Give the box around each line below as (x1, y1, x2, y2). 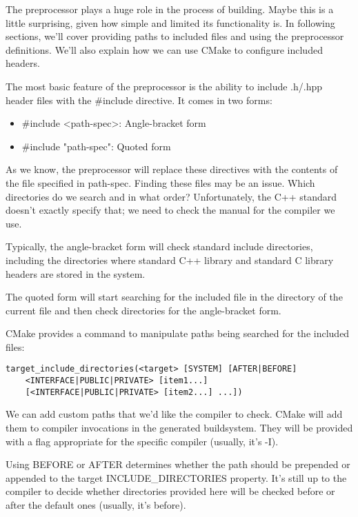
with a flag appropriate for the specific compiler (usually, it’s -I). (6, 434, 279, 448)
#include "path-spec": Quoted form (21, 139, 171, 153)
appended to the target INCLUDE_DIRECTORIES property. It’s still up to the (6, 470, 347, 485)
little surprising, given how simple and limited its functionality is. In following (6, 15, 335, 30)
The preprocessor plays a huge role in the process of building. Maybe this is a (6, 2, 334, 16)
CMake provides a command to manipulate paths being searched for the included (6, 326, 350, 341)
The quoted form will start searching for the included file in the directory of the (6, 290, 343, 304)
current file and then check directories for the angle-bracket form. (6, 303, 281, 317)
